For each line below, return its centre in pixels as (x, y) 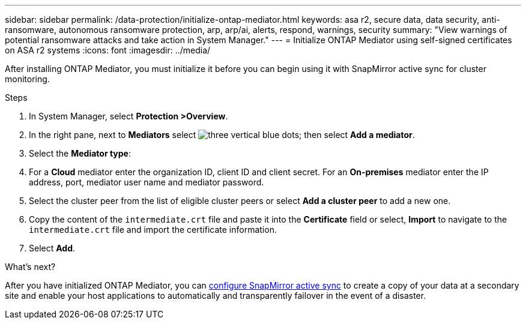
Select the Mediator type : (80, 153)
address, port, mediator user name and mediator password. (147, 182)
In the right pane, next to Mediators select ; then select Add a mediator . (222, 135)
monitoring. (27, 79)
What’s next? (30, 267)
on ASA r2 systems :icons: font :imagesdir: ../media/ (108, 50)
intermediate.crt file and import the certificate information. (153, 229)
